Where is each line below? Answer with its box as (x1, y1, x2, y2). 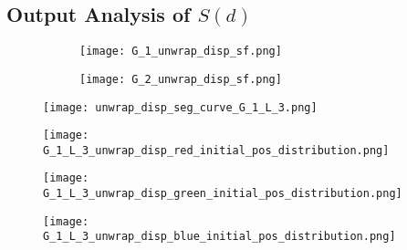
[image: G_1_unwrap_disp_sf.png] (79, 45, 282, 58)
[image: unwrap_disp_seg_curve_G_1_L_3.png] (43, 100, 318, 114)
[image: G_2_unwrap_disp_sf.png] (79, 72, 282, 86)
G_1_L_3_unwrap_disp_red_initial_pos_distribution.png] (43, 143, 390, 157)
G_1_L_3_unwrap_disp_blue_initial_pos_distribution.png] (43, 230, 396, 244)
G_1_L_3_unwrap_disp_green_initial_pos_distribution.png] (43, 187, 402, 201)
